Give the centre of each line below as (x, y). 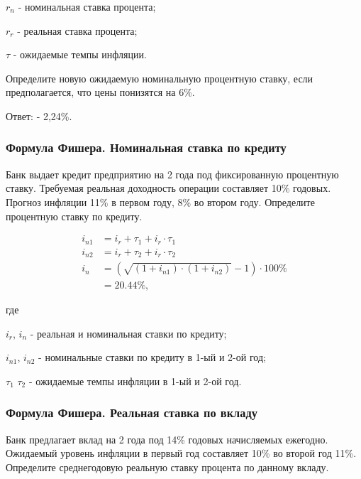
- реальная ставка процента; (77, 30)
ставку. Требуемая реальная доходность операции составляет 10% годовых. (168, 188)
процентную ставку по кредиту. (74, 216)
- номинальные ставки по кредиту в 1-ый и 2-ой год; (152, 357)
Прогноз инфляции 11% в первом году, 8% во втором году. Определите (160, 201)
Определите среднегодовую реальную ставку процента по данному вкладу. (167, 467)
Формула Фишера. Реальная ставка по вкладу (132, 413)
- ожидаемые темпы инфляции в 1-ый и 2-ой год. (135, 381)
